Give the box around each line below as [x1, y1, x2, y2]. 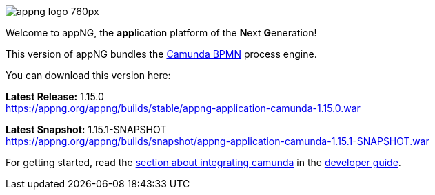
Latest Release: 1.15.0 [6, 91, 104, 102]
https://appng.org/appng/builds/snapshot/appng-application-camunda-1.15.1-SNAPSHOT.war [6, 135, 429, 147]
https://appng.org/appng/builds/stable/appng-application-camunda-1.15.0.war [6, 102, 361, 114]
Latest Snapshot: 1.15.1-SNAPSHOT [6, 124, 167, 135]
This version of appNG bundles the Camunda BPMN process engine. [6, 48, 317, 60]
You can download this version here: [6, 69, 171, 81]
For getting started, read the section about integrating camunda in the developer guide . [6, 157, 401, 168]
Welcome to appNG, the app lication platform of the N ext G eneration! [6, 27, 317, 38]
